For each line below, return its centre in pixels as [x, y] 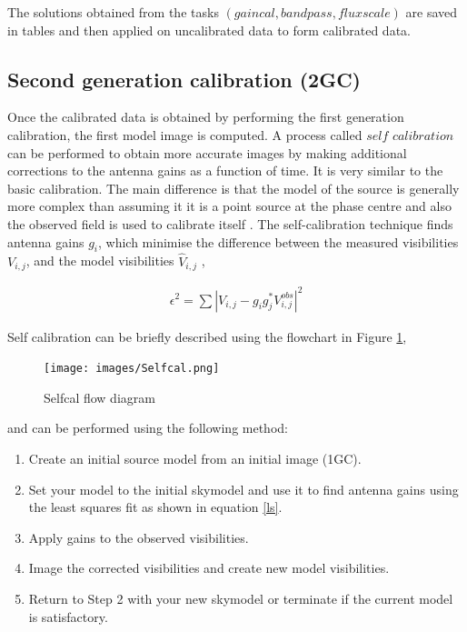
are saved [432, 12]
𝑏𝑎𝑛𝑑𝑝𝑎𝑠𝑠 [307, 14]
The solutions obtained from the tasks [113, 12]
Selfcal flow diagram [99, 397]
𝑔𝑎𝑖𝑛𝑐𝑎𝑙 [254, 14]
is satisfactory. [68, 616]
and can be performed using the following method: [148, 428]
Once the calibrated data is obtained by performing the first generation [206, 117]
